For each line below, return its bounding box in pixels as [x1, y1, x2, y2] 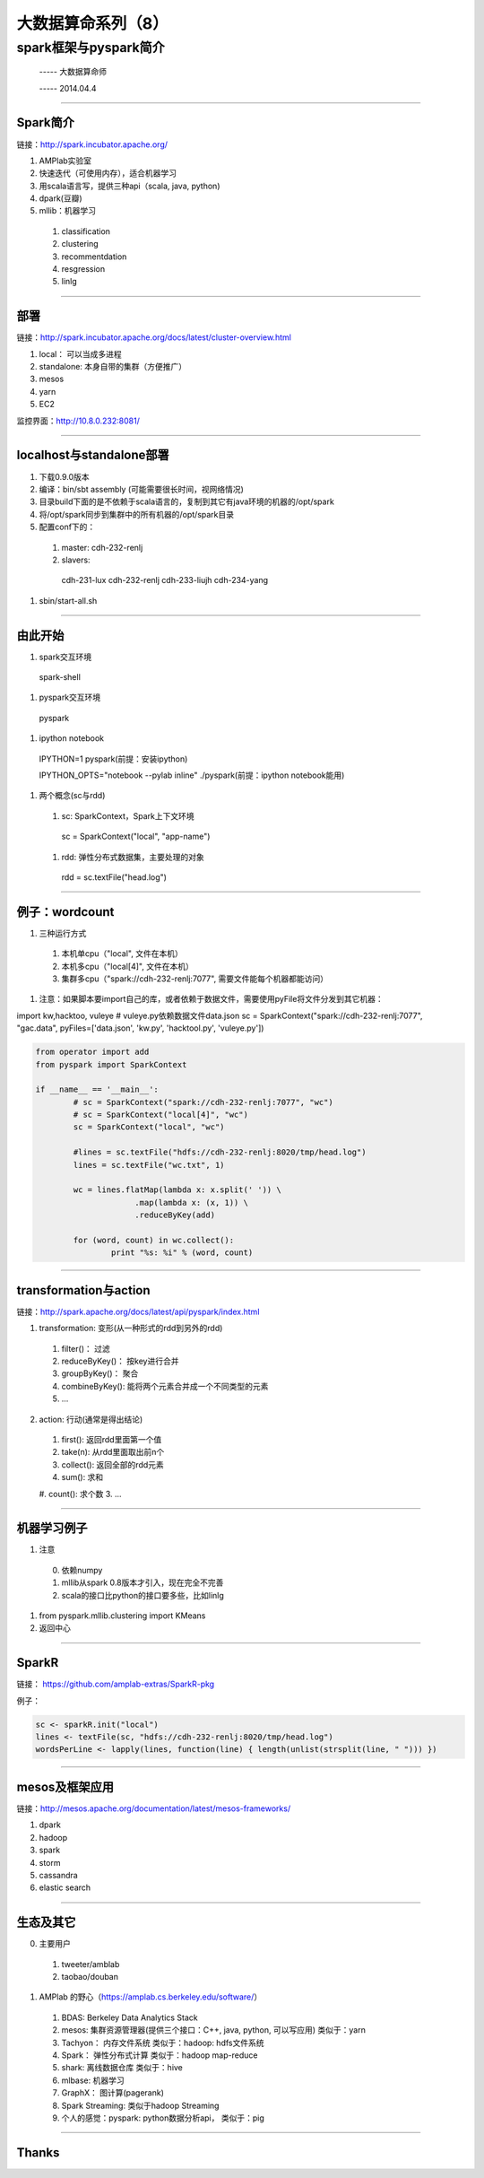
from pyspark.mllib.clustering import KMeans [39, 1610, 206, 1621]
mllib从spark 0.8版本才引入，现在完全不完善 [61, 1577, 224, 1588]
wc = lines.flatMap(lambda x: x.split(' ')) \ [73, 1185, 281, 1195]
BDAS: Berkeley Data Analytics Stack [61, 2012, 199, 2023]
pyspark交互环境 [39, 692, 101, 703]
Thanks [16, 2145, 60, 2160]
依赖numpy [61, 1564, 103, 1575]
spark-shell [39, 671, 81, 682]
